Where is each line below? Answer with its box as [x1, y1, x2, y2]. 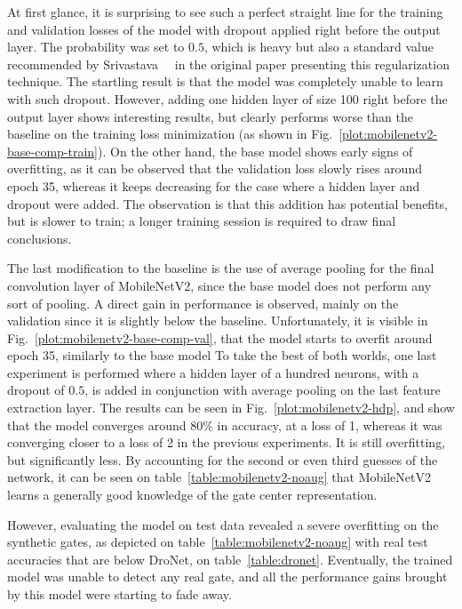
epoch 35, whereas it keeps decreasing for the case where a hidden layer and [7, 176, 420, 195]
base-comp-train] [7, 141, 99, 160]
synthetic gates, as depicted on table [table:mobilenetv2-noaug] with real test [7, 533, 428, 551]
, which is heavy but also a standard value [203, 37, 434, 56]
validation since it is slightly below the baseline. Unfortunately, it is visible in [7, 311, 428, 330]
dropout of [7, 381, 65, 399]
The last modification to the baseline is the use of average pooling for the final [7, 259, 434, 277]
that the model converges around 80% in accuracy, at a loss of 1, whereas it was [7, 415, 442, 434]
